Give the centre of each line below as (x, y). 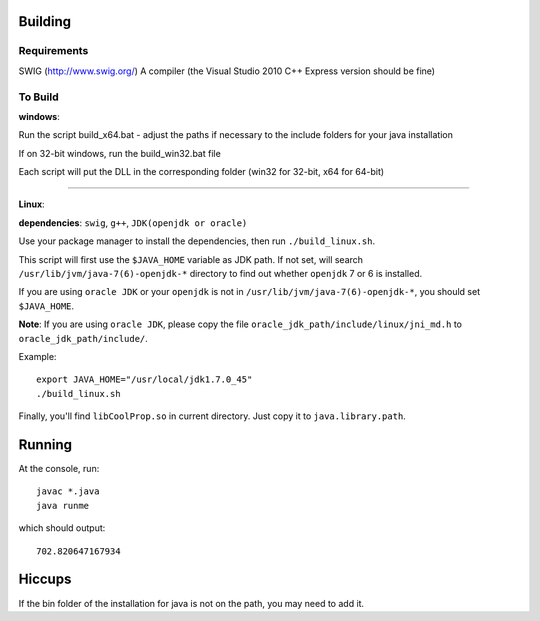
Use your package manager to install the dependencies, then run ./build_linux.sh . (196, 241)
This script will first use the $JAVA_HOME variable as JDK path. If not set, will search (191, 259)
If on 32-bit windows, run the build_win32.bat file (120, 153)
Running (45, 444)
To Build (38, 97)
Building (45, 21)
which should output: (62, 528)
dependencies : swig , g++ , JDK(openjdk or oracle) (133, 222)
